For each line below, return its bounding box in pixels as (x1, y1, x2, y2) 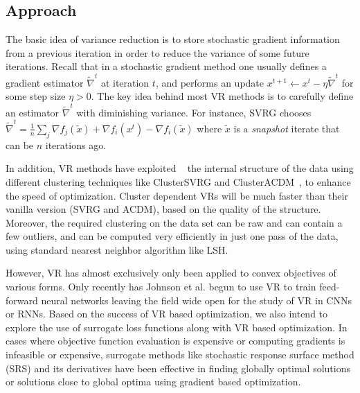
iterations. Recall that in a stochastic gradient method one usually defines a (6, 59, 327, 73)
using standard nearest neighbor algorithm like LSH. (6, 242, 228, 256)
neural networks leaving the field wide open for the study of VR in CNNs (41, 292, 352, 307)
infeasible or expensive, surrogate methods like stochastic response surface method (6, 347, 354, 362)
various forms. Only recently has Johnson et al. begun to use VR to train (6, 279, 316, 294)
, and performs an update (155, 75, 264, 89)
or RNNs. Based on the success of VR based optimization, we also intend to (6, 306, 328, 321)
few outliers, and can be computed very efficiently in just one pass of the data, (6, 229, 339, 243)
